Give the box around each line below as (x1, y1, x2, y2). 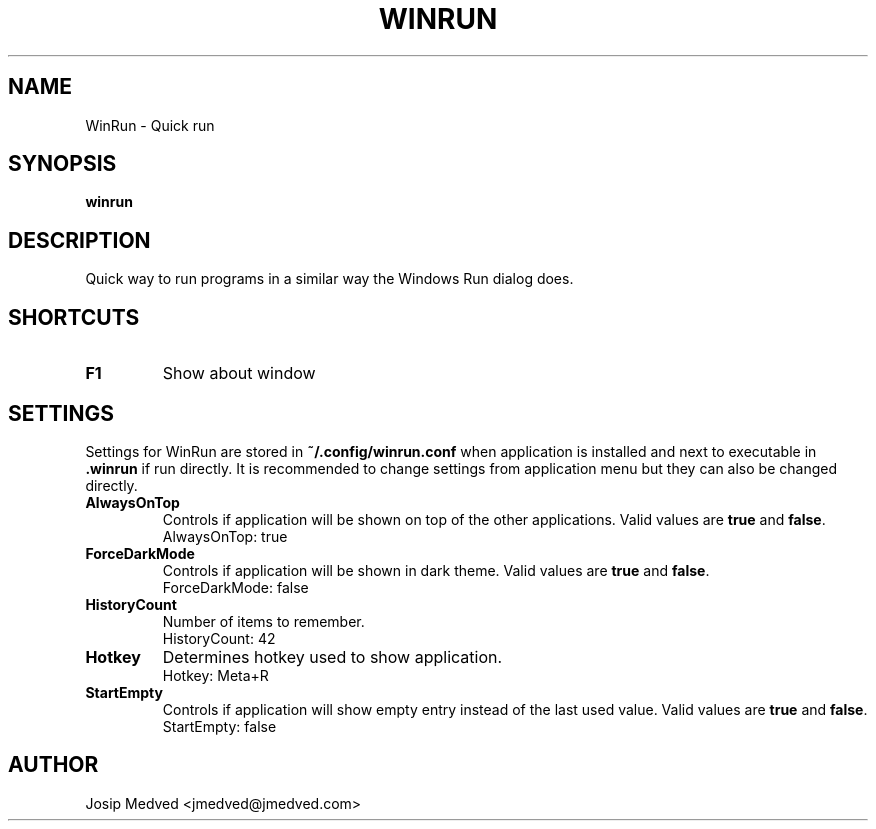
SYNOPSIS (8, 151, 117, 177)
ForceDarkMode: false (162, 578, 309, 596)
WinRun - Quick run (85, 116, 215, 134)
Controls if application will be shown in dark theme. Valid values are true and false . (162, 561, 710, 579)
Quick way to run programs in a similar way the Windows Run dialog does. (85, 270, 574, 288)
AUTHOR (8, 752, 99, 778)
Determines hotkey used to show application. (162, 646, 503, 667)
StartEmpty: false (162, 717, 277, 735)
